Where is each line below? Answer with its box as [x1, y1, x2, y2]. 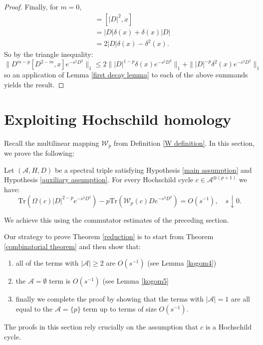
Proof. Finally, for [4, 1, 58, 11]
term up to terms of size [83, 303, 157, 314]
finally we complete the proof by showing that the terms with [15, 294, 204, 304]
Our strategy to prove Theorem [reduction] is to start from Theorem [4, 231, 214, 242]
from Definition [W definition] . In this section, [113, 137, 255, 148]
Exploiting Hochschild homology [4, 108, 232, 129]
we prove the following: [4, 148, 74, 158]
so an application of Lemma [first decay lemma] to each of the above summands [4, 69, 248, 80]
